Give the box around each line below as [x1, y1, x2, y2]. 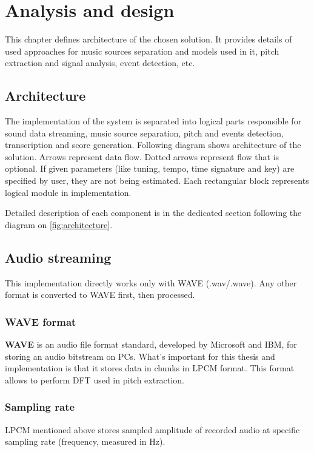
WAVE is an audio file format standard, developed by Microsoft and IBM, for [5, 338, 297, 351]
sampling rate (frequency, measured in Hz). [5, 435, 165, 448]
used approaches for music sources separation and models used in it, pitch [5, 44, 279, 57]
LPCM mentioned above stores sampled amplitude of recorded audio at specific [5, 423, 300, 436]
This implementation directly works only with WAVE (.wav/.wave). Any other [5, 276, 297, 289]
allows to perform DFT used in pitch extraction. [5, 373, 184, 386]
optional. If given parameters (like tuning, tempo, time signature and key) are [5, 162, 295, 175]
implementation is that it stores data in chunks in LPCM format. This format [5, 362, 295, 374]
